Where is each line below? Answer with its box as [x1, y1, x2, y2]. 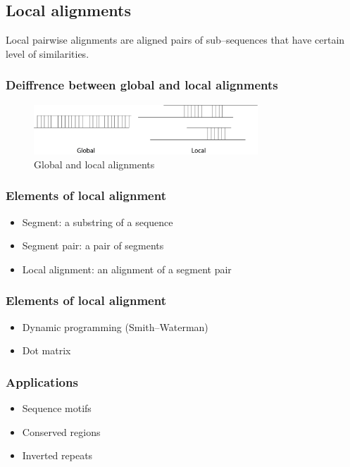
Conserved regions [22, 424, 101, 439]
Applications [6, 373, 78, 390]
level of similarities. [6, 46, 89, 61]
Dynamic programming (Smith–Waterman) [22, 319, 208, 334]
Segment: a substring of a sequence [22, 214, 173, 229]
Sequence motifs [22, 400, 92, 415]
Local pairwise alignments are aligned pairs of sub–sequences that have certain [6, 32, 345, 47]
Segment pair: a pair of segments [22, 238, 164, 253]
